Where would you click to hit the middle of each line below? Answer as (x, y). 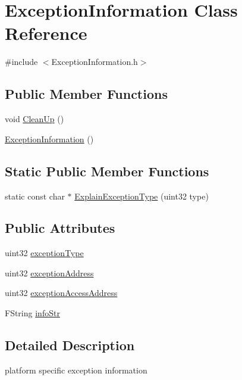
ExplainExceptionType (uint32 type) (142, 196)
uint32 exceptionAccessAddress (61, 293)
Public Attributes (60, 228)
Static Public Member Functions (107, 171)
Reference (46, 33)
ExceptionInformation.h (95, 62)
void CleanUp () (34, 119)
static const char (35, 196)
